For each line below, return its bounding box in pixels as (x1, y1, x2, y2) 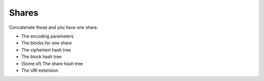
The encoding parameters (21, 33, 74, 39)
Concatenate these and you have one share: (9, 24, 98, 30)
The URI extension (21, 67, 59, 73)
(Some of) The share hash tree (21, 61, 83, 66)
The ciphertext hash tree (21, 47, 71, 53)
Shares (9, 7, 39, 18)
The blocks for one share (21, 40, 72, 46)
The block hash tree (21, 54, 62, 60)
